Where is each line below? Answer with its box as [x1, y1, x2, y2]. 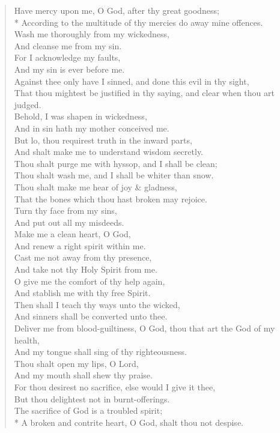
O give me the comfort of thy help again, [14, 274, 165, 287]
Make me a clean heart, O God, [14, 228, 131, 240]
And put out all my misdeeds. [14, 216, 124, 228]
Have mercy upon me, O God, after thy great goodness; [14, 4, 219, 16]
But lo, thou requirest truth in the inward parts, [14, 133, 192, 146]
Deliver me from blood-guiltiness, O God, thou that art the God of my [14, 322, 275, 335]
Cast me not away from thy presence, [14, 251, 152, 264]
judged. [14, 98, 41, 111]
